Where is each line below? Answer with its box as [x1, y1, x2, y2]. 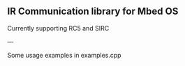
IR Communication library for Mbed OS [7, 6, 179, 17]
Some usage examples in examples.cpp [7, 51, 121, 59]
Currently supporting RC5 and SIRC [7, 24, 110, 32]
